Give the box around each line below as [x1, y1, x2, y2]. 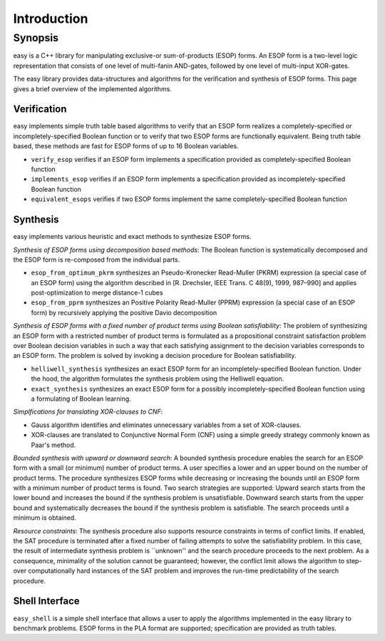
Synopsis [13, 31, 59, 44]
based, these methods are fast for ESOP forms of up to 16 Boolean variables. [13, 142, 239, 150]
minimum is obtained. [13, 513, 76, 522]
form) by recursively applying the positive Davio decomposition [31, 308, 217, 317]
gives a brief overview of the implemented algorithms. [13, 84, 173, 93]
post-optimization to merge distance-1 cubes [31, 289, 163, 297]
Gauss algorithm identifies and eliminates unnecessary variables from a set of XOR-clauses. [31, 421, 302, 429]
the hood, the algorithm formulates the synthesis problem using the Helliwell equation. [31, 374, 284, 383]
